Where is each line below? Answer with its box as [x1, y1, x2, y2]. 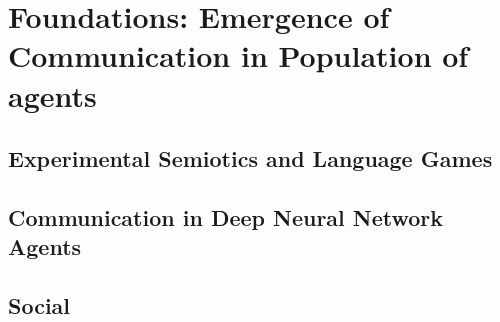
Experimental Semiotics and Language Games [8, 143, 493, 174]
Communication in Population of [8, 35, 469, 76]
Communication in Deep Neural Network [8, 201, 444, 232]
